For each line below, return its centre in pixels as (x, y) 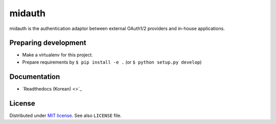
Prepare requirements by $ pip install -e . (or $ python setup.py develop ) (112, 62)
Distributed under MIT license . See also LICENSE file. (66, 115)
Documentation (35, 76)
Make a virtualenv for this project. (57, 55)
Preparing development (48, 43)
